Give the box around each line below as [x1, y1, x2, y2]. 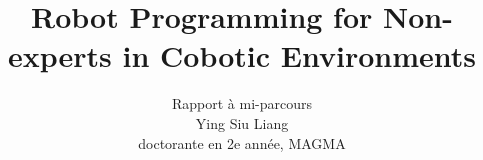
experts [8, 35, 112, 76]
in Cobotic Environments [122, 35, 476, 76]
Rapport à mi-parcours [171, 93, 312, 114]
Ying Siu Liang [195, 112, 289, 133]
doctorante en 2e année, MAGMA [138, 132, 346, 153]
